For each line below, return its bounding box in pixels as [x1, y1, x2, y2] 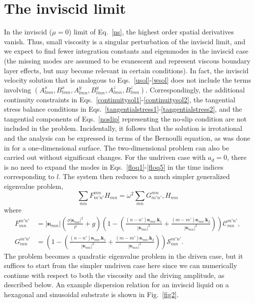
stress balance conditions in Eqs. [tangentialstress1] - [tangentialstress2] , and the [4, 104, 242, 114]
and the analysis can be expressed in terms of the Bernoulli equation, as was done [4, 133, 251, 143]
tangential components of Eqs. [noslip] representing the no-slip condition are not [4, 113, 247, 123]
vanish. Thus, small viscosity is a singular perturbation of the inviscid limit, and [4, 36, 246, 46]
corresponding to [4, 171, 55, 182]
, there [227, 152, 247, 162]
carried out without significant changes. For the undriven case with [4, 152, 206, 162]
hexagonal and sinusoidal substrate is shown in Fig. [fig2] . [4, 289, 179, 300]
